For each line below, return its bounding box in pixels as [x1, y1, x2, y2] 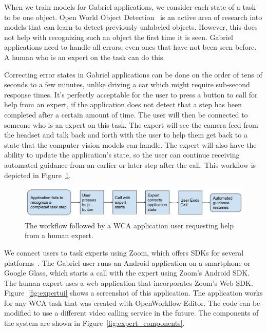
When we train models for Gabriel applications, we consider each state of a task [4, 2, 256, 12]
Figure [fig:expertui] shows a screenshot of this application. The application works [4, 287, 263, 298]
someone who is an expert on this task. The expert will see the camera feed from [4, 119, 258, 130]
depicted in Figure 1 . [4, 169, 71, 180]
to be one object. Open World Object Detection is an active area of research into [4, 11, 262, 22]
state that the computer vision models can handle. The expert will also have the [4, 139, 257, 150]
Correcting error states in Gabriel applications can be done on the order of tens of [4, 69, 262, 80]
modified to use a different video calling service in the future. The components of [4, 307, 259, 318]
